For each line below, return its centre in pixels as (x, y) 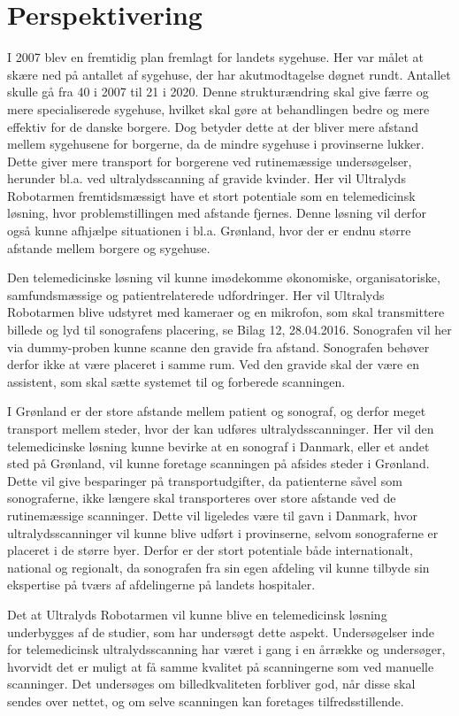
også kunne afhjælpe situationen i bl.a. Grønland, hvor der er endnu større (209, 231)
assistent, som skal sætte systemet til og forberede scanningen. (176, 381)
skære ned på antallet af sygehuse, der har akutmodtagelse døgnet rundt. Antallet (229, 74)
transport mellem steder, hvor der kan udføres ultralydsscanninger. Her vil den (221, 428)
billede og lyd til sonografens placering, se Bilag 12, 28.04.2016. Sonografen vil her (229, 330)
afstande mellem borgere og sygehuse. (109, 247)
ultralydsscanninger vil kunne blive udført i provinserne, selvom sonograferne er (223, 532)
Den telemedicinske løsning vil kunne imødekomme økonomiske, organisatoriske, (224, 277)
